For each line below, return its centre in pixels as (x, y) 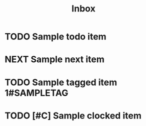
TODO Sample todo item (55, 37)
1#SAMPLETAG (36, 93)
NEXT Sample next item (54, 60)
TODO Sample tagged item (61, 82)
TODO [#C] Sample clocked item (73, 116)
